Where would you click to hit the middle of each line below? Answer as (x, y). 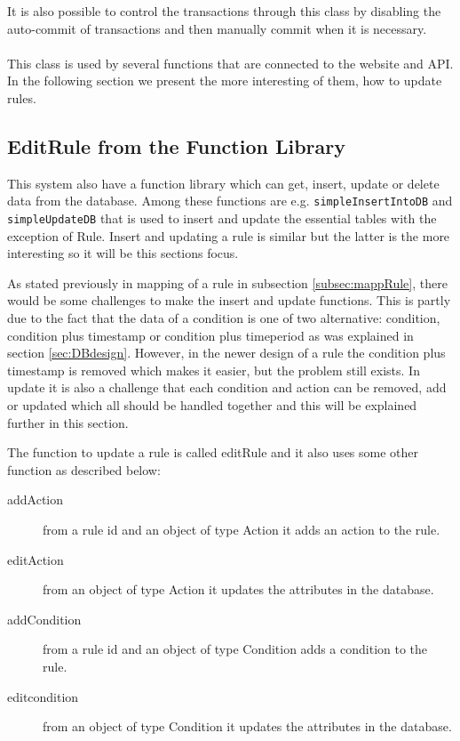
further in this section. (68, 422)
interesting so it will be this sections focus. (123, 253)
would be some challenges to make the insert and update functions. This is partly (229, 300)
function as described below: (84, 469)
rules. (22, 97)
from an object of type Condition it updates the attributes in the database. (247, 726)
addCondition (44, 619)
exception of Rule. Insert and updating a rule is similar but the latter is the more (229, 235)
